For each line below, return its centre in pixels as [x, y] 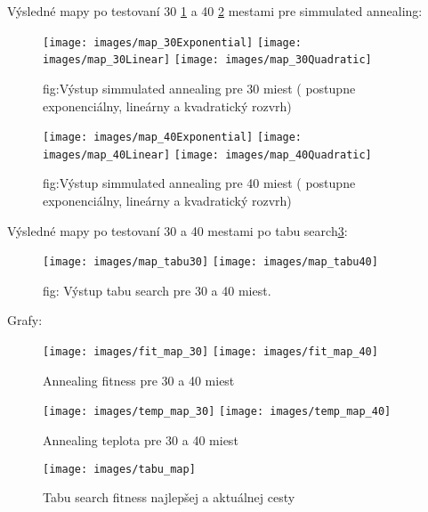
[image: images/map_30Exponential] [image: [173, 42]
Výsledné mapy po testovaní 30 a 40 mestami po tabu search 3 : [178, 230]
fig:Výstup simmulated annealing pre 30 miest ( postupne [199, 88]
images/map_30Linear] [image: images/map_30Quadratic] [207, 60]
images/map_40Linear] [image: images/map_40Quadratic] [207, 154]
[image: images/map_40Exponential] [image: [173, 138]
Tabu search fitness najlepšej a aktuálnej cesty [169, 497]
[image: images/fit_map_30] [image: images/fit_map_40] [210, 352]
